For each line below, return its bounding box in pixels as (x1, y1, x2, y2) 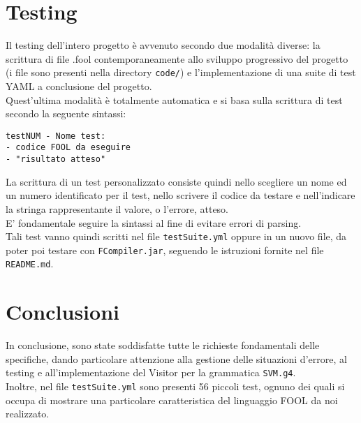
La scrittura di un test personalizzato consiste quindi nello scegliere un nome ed (6, 174, 347, 188)
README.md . (6, 256, 54, 271)
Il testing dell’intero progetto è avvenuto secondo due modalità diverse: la (6, 38, 321, 52)
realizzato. (6, 406, 50, 421)
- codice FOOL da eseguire (6, 142, 131, 153)
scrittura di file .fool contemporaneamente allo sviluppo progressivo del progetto (6, 51, 348, 66)
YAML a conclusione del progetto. (6, 78, 152, 93)
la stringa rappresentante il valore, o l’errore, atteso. (6, 201, 229, 216)
